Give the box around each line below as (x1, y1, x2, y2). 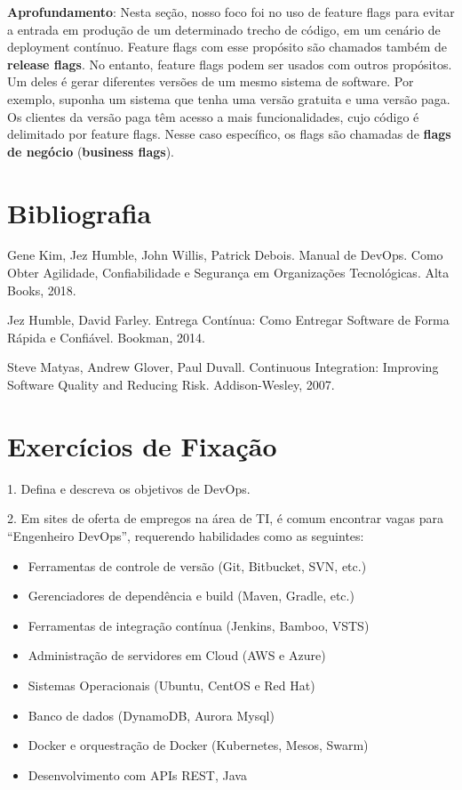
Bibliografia (7, 194, 152, 230)
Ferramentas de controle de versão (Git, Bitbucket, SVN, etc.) (28, 556, 367, 575)
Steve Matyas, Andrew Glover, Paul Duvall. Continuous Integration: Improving (7, 358, 439, 376)
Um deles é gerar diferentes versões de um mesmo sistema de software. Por (7, 72, 414, 91)
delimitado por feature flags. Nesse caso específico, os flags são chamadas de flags (7, 125, 451, 143)
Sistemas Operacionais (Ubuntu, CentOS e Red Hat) (28, 675, 315, 694)
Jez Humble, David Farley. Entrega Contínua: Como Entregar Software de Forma (7, 310, 450, 329)
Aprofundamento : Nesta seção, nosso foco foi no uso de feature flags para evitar (7, 3, 455, 20)
